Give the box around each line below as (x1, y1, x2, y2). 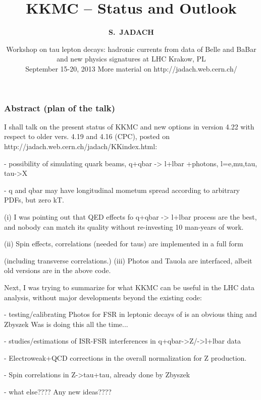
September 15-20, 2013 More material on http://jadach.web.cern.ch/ (25, 63, 237, 74)
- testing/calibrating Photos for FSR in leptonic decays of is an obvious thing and (4, 309, 257, 319)
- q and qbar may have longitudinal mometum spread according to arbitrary (4, 184, 240, 195)
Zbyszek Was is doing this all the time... (4, 318, 128, 329)
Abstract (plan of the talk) (4, 101, 116, 114)
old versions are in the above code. (4, 265, 111, 276)
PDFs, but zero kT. (4, 194, 64, 205)
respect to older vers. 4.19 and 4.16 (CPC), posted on (4, 131, 170, 142)
